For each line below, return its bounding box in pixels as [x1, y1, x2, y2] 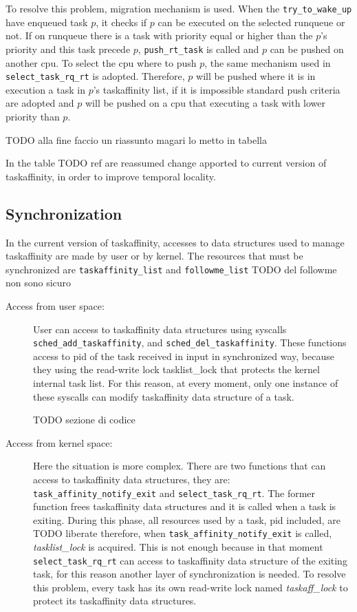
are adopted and [6, 96, 74, 110]
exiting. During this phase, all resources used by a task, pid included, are [33, 512, 340, 527]
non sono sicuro [6, 275, 72, 290]
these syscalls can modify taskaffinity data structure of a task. [33, 389, 294, 403]
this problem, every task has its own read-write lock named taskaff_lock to [33, 580, 348, 594]
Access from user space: [6, 298, 105, 313]
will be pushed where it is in [196, 69, 316, 83]
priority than [6, 109, 60, 123]
